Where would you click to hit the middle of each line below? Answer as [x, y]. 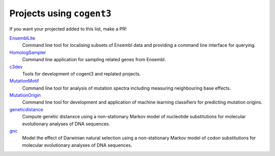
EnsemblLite [22, 38]
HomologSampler [28, 52]
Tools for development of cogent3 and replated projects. [81, 73]
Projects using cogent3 [60, 13]
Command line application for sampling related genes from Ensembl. [94, 60]
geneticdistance [26, 109]
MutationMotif [24, 81]
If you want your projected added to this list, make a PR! [68, 29]
